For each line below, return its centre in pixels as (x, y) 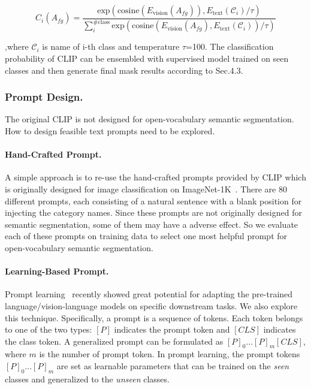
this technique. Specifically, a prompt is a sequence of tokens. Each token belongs (154, 317)
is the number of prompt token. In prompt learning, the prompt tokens (170, 354)
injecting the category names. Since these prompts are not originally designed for (153, 212)
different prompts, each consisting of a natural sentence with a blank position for (153, 200)
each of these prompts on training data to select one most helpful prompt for (146, 236)
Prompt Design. (44, 97)
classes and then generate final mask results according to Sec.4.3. (124, 70)
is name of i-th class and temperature (111, 46)
